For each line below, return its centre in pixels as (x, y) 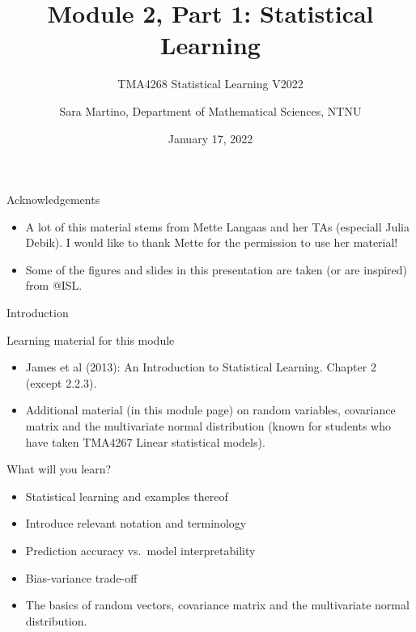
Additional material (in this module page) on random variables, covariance (210, 410)
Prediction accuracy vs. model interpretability (140, 550)
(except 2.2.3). (61, 382)
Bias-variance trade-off (81, 577)
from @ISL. (54, 285)
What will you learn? (59, 469)
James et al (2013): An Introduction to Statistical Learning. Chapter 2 (201, 367)
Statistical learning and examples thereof (127, 496)
